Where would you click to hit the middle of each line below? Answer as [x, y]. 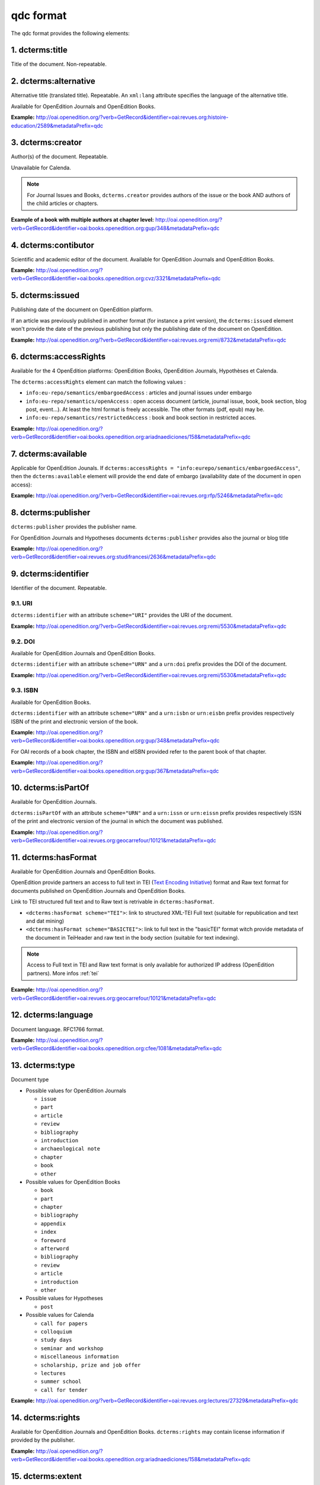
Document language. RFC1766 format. [57, 1029]
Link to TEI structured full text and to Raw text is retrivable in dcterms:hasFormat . [113, 902]
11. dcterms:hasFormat [54, 857]
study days [56, 1340]
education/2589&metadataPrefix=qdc [57, 125]
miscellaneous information [80, 1357]
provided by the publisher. [43, 1440]
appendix [53, 1223]
